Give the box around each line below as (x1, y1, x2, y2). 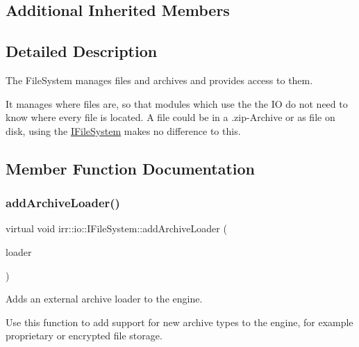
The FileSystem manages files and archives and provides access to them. (6, 72, 313, 87)
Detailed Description (6, 40, 158, 62)
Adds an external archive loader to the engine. (6, 291, 203, 306)
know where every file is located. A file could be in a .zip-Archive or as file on (6, 110, 335, 124)
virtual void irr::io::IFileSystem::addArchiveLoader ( (6, 221, 227, 236)
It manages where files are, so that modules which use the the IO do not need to (6, 96, 348, 111)
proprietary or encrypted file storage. (6, 328, 162, 343)
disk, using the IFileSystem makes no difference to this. (6, 123, 241, 138)
